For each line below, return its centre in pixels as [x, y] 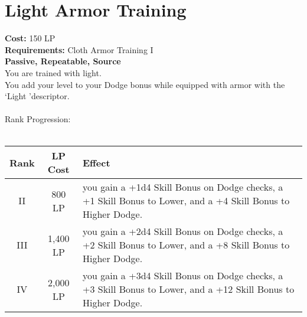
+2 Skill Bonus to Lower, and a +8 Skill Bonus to [186, 245]
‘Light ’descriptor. [37, 96]
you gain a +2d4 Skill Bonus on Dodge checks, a [183, 231]
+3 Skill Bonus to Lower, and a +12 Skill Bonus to [188, 289]
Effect [96, 162]
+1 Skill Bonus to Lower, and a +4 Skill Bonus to [186, 201]
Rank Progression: [38, 119]
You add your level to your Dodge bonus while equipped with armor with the [145, 84]
